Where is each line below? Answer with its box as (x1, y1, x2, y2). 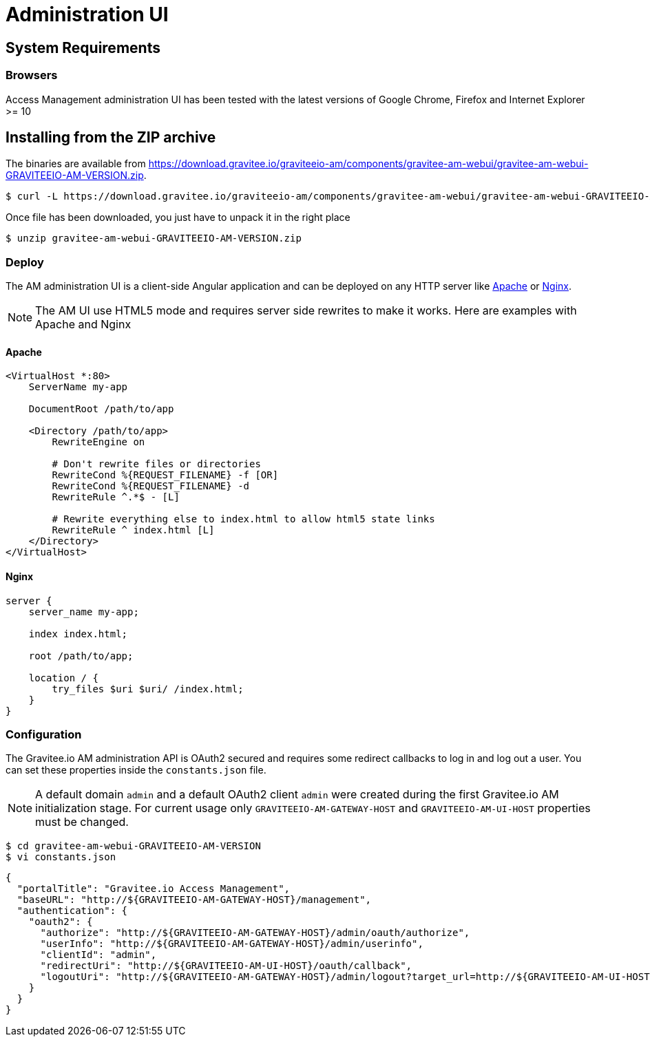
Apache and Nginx (35, 317, 132, 332)
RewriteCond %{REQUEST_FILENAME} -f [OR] (52, 469, 279, 481)
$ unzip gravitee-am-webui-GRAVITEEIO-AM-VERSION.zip (6, 233, 302, 244)
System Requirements (6, 39, 160, 56)
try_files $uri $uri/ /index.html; (52, 683, 244, 694)
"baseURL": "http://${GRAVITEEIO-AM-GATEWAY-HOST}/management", (17, 894, 372, 906)
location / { (28, 672, 98, 683)
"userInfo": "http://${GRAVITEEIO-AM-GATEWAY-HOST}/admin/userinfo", (40, 938, 423, 950)
